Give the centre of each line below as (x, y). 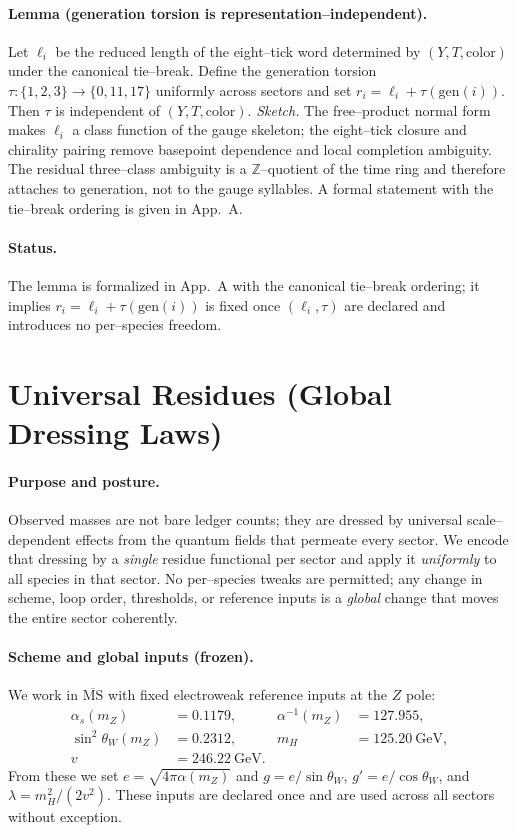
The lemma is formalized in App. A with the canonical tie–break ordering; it (244, 284)
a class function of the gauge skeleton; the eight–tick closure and (269, 129)
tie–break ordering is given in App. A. (125, 207)
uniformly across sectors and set (253, 89)
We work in (43, 694)
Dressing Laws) (115, 432)
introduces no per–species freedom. (115, 324)
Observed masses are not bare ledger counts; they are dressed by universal (235, 519)
